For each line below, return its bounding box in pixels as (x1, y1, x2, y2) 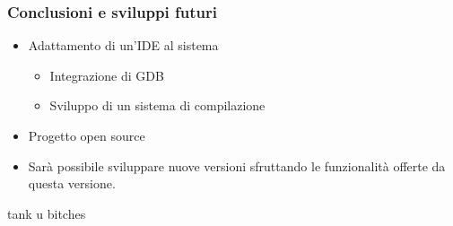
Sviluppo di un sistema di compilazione (49, 96, 266, 115)
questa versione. (28, 174, 116, 193)
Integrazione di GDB (49, 65, 164, 84)
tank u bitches (7, 204, 86, 222)
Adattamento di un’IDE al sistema (28, 36, 219, 55)
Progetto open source (28, 126, 145, 144)
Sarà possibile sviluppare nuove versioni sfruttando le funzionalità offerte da (28, 156, 446, 175)
